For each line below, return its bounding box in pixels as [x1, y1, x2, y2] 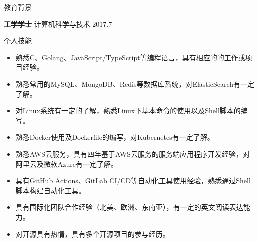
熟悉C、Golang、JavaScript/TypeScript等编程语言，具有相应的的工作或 [15, 52, 245, 62]
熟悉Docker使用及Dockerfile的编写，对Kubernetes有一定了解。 [15, 132, 214, 142]
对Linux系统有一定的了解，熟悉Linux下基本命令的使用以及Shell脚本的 [15, 105, 241, 116]
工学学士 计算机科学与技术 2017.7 [4, 18, 112, 29]
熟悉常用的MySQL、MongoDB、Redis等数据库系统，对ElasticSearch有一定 [15, 78, 254, 89]
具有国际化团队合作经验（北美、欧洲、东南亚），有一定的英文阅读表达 [15, 202, 243, 212]
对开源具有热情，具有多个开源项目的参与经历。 [15, 228, 170, 239]
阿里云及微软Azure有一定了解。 [15, 158, 118, 169]
